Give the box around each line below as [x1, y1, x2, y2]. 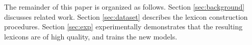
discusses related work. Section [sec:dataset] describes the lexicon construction [4, 11, 248, 22]
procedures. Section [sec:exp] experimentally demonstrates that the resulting [4, 21, 243, 32]
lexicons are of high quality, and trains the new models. [4, 31, 178, 41]
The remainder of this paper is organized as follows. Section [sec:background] [4, 2, 245, 12]
